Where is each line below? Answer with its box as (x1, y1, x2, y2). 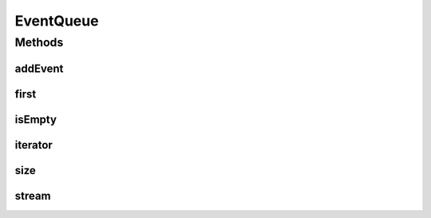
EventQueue (14, 12, 99, 30)
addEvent (14, 61, 64, 75)
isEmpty (14, 113, 57, 126)
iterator (14, 138, 53, 152)
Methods (14, 35, 64, 50)
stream (14, 188, 51, 203)
